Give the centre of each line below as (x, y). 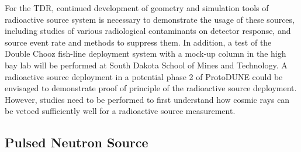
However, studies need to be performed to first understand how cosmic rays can (147, 99)
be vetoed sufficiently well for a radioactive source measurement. (120, 111)
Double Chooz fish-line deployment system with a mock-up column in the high (146, 53)
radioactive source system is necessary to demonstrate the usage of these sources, (150, 19)
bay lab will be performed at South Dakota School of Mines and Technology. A (146, 65)
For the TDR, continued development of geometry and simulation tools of (137, 8)
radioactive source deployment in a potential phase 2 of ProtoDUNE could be (144, 76)
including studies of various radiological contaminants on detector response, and (148, 31)
